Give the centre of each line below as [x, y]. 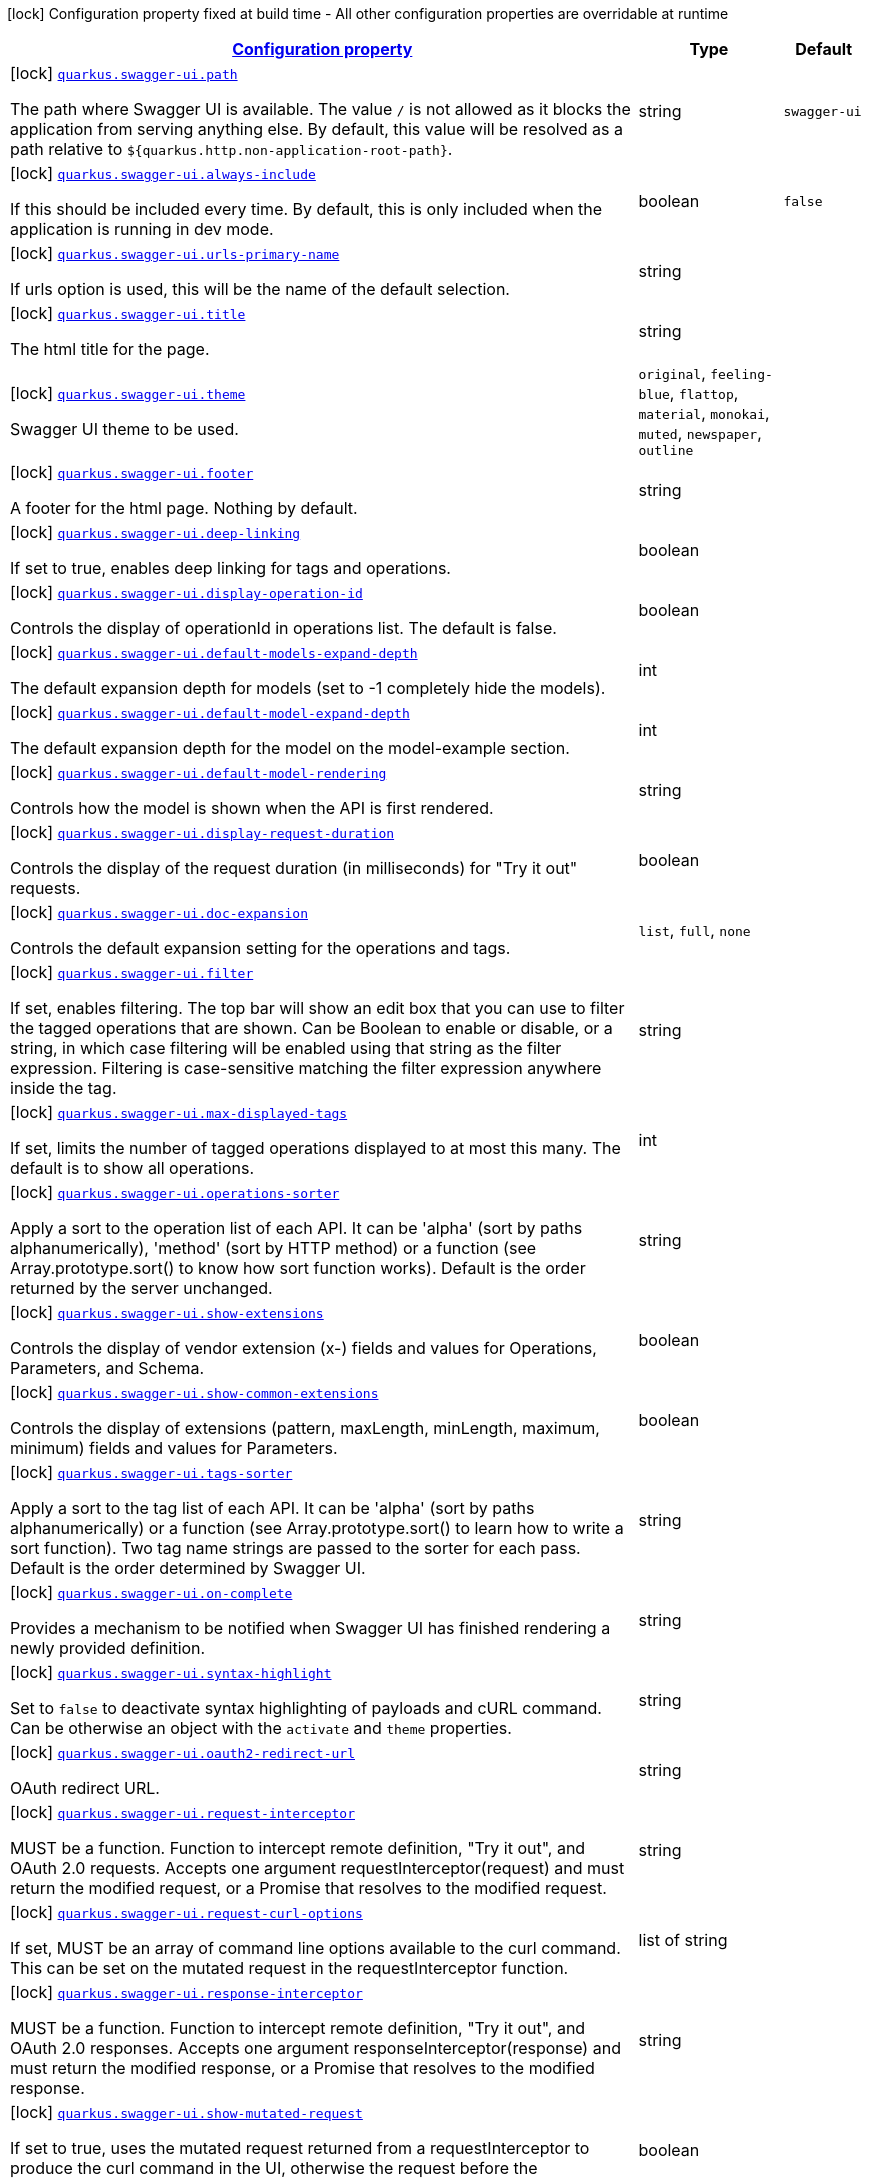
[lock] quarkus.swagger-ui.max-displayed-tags [179, 1112]
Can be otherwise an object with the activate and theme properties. [261, 1728]
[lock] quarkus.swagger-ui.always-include [163, 173]
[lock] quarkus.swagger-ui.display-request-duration [202, 832]
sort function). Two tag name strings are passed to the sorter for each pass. [295, 1548]
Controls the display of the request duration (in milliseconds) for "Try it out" [294, 868]
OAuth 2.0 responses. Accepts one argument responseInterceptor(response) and [315, 2048]
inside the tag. [63, 1088]
